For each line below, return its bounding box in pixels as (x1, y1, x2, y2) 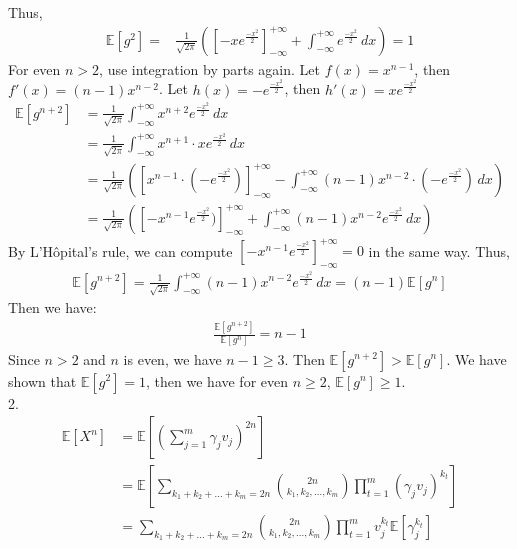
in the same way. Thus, (368, 240, 510, 261)
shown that (8, 370, 77, 391)
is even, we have (123, 348, 222, 369)
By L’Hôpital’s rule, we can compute (8, 240, 233, 261)
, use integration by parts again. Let (99, 58, 321, 79)
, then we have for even (146, 370, 289, 391)
